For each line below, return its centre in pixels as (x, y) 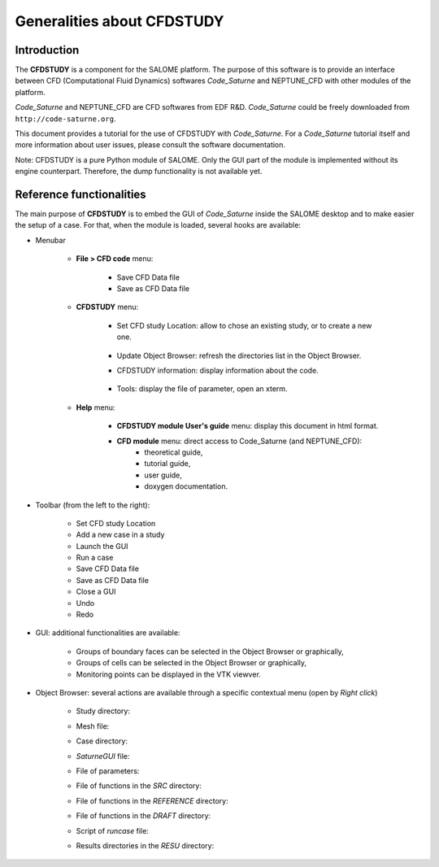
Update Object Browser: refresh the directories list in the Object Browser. (239, 355)
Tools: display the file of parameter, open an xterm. (202, 389)
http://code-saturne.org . (65, 119)
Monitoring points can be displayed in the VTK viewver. (169, 674)
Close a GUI (96, 592)
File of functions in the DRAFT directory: (143, 816)
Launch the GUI (102, 546)
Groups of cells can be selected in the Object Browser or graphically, (191, 663)
